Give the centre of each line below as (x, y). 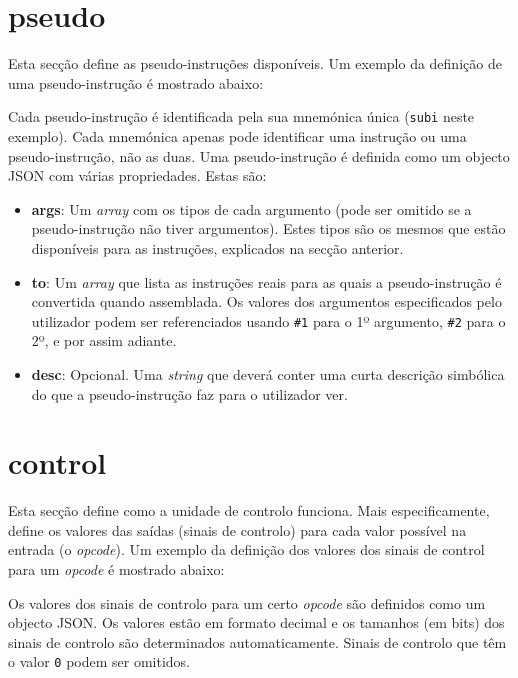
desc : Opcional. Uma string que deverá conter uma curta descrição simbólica (268, 373)
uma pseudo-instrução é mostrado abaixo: (136, 82)
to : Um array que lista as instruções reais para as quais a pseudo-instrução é (266, 281)
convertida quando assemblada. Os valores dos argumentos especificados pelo (266, 301)
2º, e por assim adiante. (104, 340)
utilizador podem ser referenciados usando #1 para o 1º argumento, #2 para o (268, 320)
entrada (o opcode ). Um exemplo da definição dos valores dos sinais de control (246, 549)
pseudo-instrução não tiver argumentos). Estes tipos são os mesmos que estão (268, 228)
